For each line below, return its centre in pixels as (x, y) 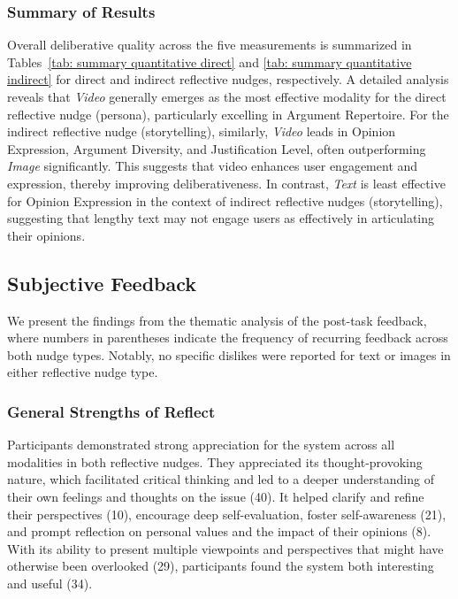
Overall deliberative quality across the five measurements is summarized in (210, 45)
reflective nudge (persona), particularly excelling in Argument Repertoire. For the (228, 114)
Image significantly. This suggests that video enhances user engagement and (213, 166)
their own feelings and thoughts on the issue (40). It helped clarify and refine (216, 496)
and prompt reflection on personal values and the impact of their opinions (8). (219, 531)
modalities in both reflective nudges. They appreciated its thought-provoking (215, 461)
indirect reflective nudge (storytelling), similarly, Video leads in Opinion (202, 131)
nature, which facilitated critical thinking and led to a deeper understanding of (221, 479)
